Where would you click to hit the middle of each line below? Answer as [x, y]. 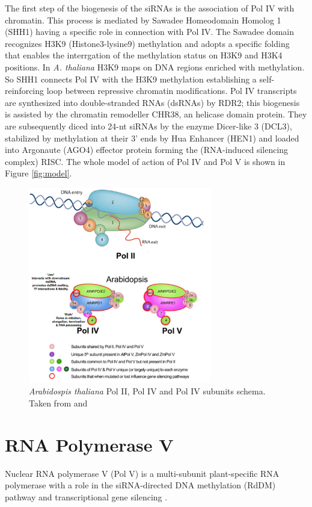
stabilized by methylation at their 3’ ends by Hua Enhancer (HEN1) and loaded [152, 138]
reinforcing [25, 91]
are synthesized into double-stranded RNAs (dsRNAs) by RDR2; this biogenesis [152, 102]
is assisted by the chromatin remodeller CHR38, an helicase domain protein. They [156, 114]
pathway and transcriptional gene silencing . [86, 496]
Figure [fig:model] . [38, 173]
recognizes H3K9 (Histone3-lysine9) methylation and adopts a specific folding [147, 43]
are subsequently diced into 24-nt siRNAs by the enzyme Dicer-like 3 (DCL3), [148, 126]
